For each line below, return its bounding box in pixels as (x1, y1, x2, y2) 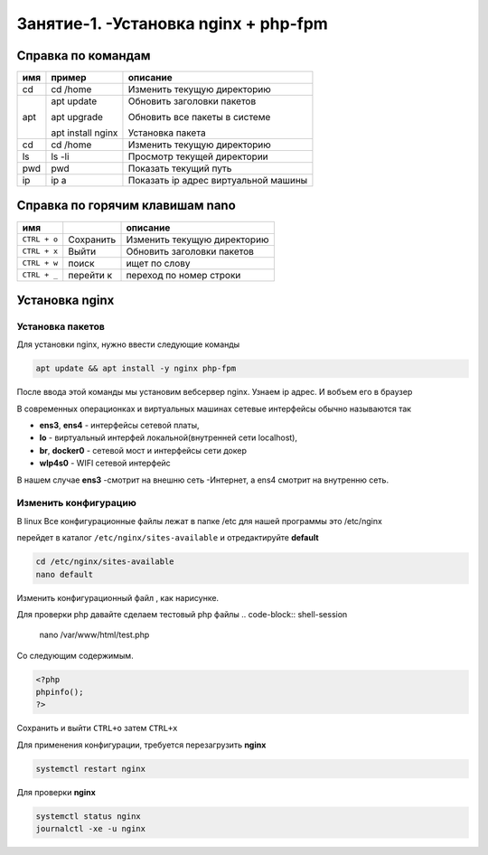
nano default (35, 569, 94, 579)
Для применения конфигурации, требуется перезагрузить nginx (16, 739, 267, 750)
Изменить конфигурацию (16, 497, 137, 510)
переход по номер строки (126, 268, 241, 281)
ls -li (51, 150, 70, 163)
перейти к (68, 268, 113, 281)
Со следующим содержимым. (16, 650, 135, 661)
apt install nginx (51, 127, 118, 139)
